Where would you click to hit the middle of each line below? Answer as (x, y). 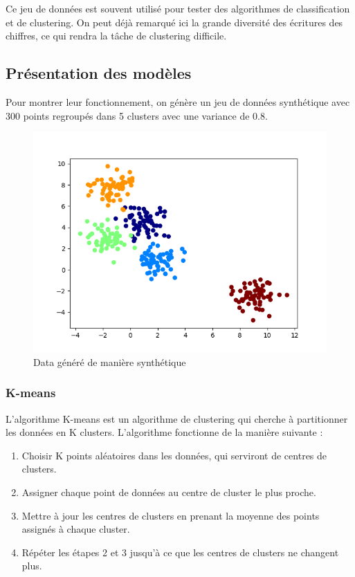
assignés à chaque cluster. (76, 529)
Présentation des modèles (99, 73)
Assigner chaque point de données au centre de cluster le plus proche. (169, 492)
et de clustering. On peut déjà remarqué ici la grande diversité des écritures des (174, 22)
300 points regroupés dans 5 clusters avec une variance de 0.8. (137, 115)
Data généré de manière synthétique (110, 361)
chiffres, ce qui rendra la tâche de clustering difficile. (116, 36)
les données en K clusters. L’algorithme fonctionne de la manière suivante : (164, 432)
